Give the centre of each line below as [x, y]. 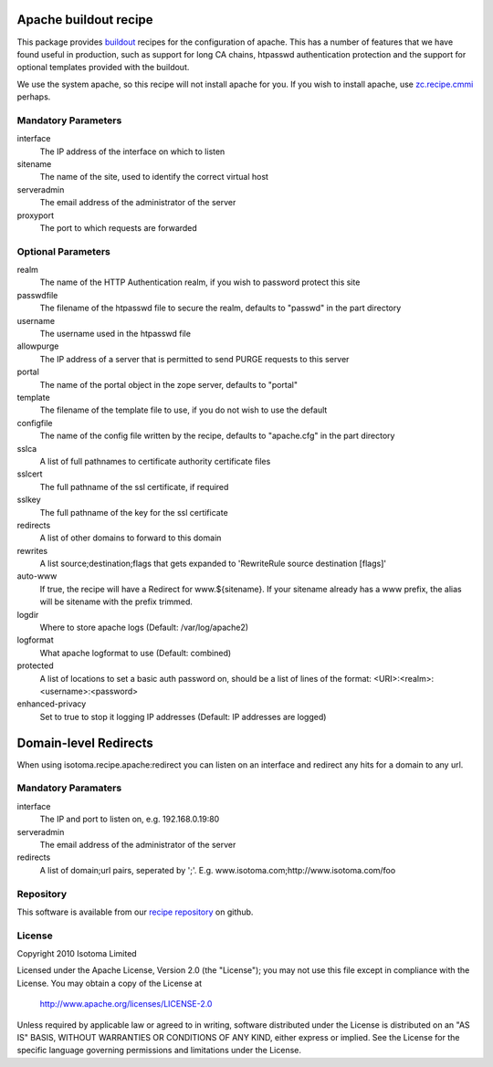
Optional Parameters [64, 251]
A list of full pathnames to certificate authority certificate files [155, 461]
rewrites [32, 550]
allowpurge [38, 346]
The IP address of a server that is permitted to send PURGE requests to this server [194, 359]
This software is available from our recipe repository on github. [135, 912]
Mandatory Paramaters [69, 788]
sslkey [29, 500]
